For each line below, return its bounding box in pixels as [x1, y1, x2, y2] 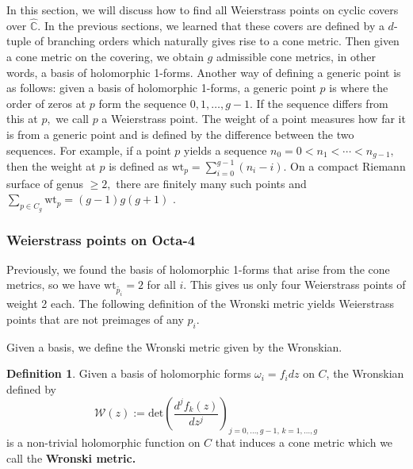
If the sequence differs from [256, 94, 388, 111]
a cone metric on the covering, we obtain [6, 48, 204, 64]
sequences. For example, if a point [6, 141, 171, 158]
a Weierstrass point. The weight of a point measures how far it [101, 110, 406, 127]
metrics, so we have [6, 276, 101, 293]
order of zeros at [6, 94, 86, 111]
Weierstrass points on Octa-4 [6, 229, 196, 249]
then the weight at [6, 158, 96, 175]
